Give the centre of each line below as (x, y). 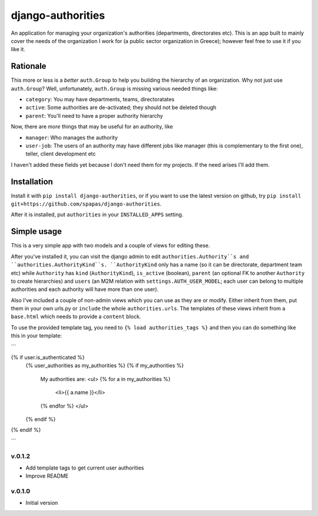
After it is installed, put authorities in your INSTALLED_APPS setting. (97, 214)
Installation (32, 182)
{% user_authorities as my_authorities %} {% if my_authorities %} (105, 366)
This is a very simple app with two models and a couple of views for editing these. (110, 246)
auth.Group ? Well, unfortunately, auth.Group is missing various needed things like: (114, 88)
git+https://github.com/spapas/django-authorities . (86, 204)
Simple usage (36, 232)
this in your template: (36, 336)
